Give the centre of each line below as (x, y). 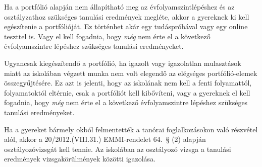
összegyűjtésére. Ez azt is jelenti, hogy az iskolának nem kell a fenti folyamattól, (128, 83)
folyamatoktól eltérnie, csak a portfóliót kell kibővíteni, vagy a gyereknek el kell (127, 92)
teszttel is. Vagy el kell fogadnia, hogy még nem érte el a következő (107, 36)
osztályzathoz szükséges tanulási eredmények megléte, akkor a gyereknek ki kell (127, 16)
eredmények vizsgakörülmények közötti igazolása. (80, 159)
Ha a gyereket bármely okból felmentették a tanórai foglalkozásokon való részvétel (131, 129)
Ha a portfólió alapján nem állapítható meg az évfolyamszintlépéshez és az (119, 7)
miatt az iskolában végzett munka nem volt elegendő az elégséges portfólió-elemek (131, 73)
